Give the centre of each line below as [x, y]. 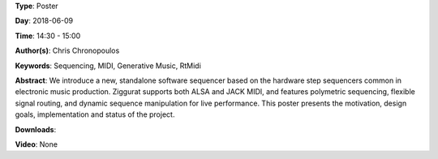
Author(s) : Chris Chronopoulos [67, 51]
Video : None [36, 144]
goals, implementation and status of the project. [95, 114]
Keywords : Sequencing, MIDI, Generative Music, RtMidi [108, 66]
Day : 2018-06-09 [44, 21]
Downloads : [36, 129]
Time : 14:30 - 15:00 [48, 36]
